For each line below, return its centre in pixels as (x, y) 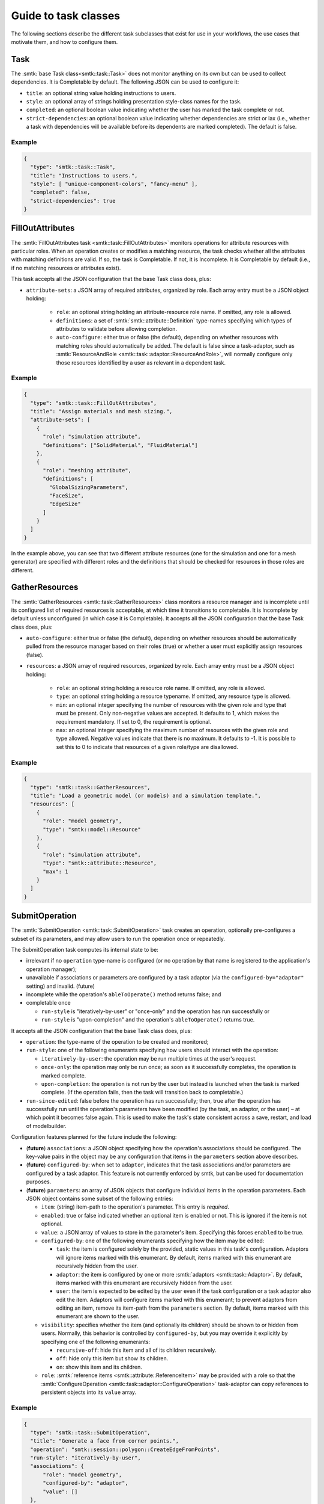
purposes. (39, 1182)
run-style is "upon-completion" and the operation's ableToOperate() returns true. (148, 1020)
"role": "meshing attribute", (87, 470)
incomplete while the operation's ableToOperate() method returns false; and (124, 994)
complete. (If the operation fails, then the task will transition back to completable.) (142, 1093)
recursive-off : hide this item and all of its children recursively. (136, 1350)
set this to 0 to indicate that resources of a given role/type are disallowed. (147, 747)
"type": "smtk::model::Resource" (92, 829)
